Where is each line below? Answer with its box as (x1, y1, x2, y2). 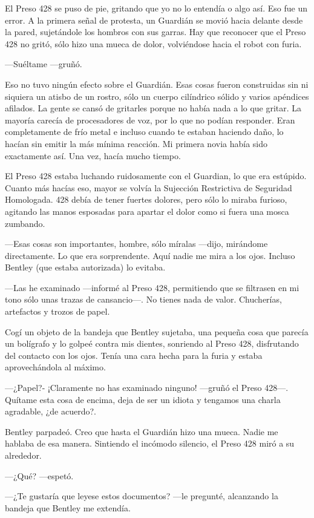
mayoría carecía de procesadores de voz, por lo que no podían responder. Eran (5, 113, 295, 126)
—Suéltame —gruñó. (5, 57, 82, 70)
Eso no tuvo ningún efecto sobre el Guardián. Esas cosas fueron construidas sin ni (5, 77, 309, 90)
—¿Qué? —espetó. (5, 469, 74, 482)
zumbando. (5, 217, 45, 229)
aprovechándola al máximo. (5, 361, 106, 373)
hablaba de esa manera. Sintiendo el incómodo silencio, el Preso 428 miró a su (5, 437, 295, 450)
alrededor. (5, 449, 42, 461)
